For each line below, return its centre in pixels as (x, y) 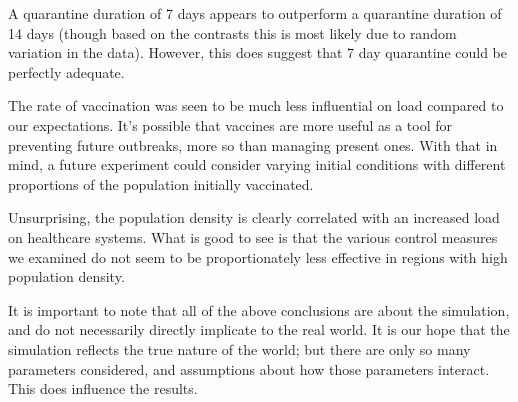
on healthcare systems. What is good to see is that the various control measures (253, 236)
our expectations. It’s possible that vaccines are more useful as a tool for (230, 124)
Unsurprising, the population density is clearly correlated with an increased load (254, 217)
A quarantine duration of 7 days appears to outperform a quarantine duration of (255, 13)
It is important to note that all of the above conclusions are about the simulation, (259, 309)
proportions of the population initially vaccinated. (161, 183)
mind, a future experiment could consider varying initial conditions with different (257, 164)
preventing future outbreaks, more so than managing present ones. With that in (253, 144)
